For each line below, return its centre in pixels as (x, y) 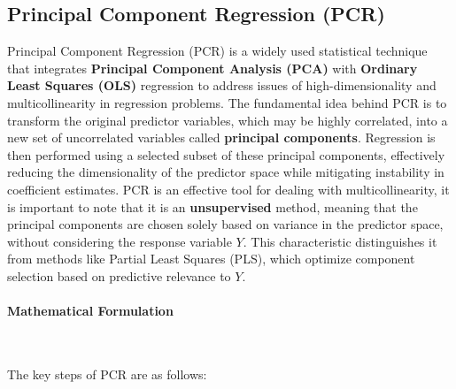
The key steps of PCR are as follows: (107, 374)
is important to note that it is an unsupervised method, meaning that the (213, 206)
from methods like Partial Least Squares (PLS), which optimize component (211, 259)
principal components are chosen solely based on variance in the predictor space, (225, 224)
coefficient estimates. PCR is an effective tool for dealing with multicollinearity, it (228, 189)
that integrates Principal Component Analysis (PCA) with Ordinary (213, 68)
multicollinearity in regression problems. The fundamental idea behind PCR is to (227, 102)
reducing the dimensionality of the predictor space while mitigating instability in (226, 172)
